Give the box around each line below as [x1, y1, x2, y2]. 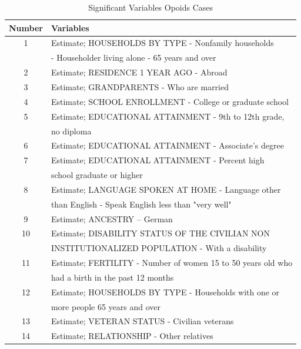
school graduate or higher [51, 169, 143, 181]
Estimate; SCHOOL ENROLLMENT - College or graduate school [51, 95, 289, 107]
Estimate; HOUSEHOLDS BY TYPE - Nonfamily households [51, 37, 274, 49]
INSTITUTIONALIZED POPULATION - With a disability [51, 242, 267, 254]
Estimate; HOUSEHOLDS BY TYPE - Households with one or [51, 285, 280, 298]
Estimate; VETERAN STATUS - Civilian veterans [51, 315, 234, 327]
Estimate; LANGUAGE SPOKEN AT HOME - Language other [51, 183, 281, 195]
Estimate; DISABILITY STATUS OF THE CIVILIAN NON [51, 227, 270, 239]
